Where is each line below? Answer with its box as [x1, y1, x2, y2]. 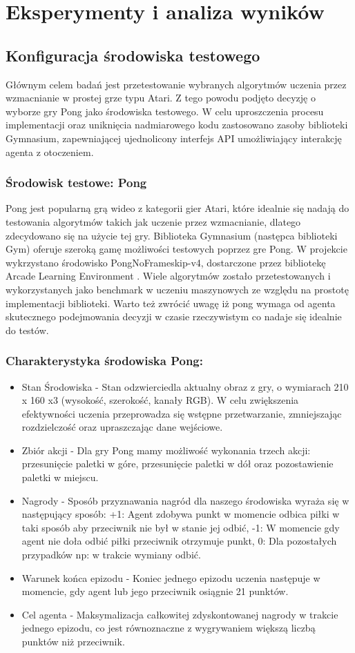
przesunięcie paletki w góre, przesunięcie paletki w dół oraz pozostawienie [21, 456, 334, 471]
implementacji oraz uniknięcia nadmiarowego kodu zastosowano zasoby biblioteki [6, 117, 348, 132]
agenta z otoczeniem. [6, 144, 94, 159]
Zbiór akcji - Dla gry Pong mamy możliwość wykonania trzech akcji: [21, 442, 311, 457]
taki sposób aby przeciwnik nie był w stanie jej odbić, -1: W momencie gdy [21, 520, 340, 534]
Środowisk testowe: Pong [6, 174, 147, 191]
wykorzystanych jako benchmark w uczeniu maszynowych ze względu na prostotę [6, 282, 349, 296]
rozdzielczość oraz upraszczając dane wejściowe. [21, 420, 223, 434]
